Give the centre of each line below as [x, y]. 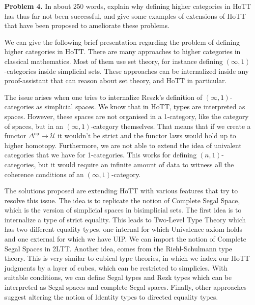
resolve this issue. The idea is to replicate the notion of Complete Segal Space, [122, 200]
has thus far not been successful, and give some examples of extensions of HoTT [125, 15]
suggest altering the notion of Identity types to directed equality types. [111, 296]
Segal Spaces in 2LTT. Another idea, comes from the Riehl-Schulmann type [118, 248]
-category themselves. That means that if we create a [170, 126]
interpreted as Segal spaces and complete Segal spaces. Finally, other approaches [126, 287]
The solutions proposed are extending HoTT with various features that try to [121, 191]
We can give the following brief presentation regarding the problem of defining [122, 42]
